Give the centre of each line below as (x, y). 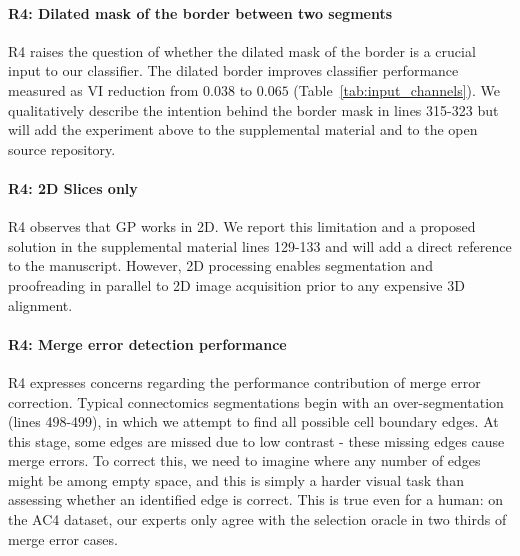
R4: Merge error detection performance (147, 343)
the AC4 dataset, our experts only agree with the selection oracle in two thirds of (257, 519)
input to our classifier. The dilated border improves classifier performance (233, 70)
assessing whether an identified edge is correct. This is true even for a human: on (255, 499)
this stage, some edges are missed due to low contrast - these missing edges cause (256, 440)
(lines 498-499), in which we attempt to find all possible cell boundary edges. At (253, 421)
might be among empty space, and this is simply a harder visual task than (236, 479)
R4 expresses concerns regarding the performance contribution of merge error (244, 381)
